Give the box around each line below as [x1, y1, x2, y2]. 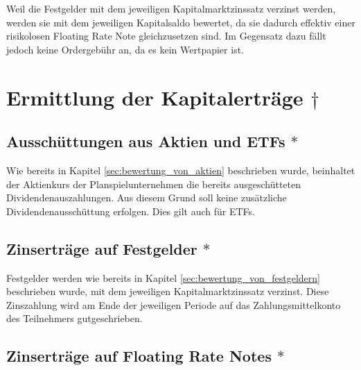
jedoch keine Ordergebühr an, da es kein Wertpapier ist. [6, 42, 244, 56]
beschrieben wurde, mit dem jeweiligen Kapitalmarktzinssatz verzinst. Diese [6, 284, 329, 298]
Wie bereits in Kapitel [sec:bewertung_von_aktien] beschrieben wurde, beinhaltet [6, 162, 355, 177]
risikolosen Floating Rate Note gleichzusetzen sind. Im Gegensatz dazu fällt [6, 28, 326, 43]
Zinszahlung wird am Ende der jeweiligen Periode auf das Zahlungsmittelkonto [6, 297, 341, 312]
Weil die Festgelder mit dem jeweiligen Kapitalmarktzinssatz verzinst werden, [6, 1, 336, 15]
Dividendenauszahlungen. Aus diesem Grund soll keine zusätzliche [6, 190, 287, 205]
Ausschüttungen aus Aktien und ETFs [6, 131, 285, 152]
